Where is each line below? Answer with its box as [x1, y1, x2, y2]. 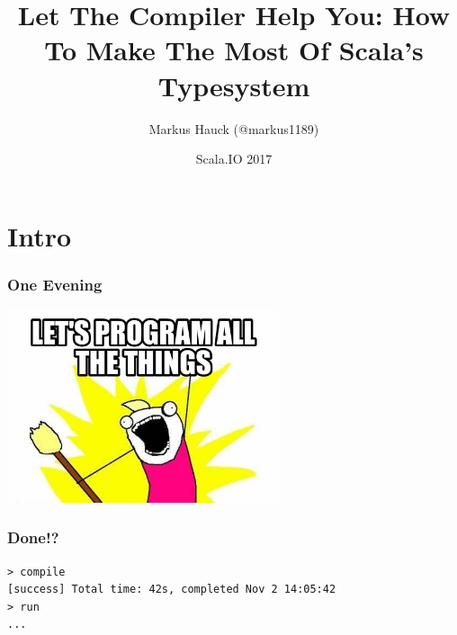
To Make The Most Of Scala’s [44, 31, 424, 68]
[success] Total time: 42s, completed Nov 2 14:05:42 [7, 583, 336, 596]
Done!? [7, 526, 59, 549]
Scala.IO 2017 [195, 149, 273, 168]
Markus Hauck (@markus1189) [148, 119, 319, 138]
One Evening [7, 273, 103, 295]
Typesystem [157, 67, 310, 103]
